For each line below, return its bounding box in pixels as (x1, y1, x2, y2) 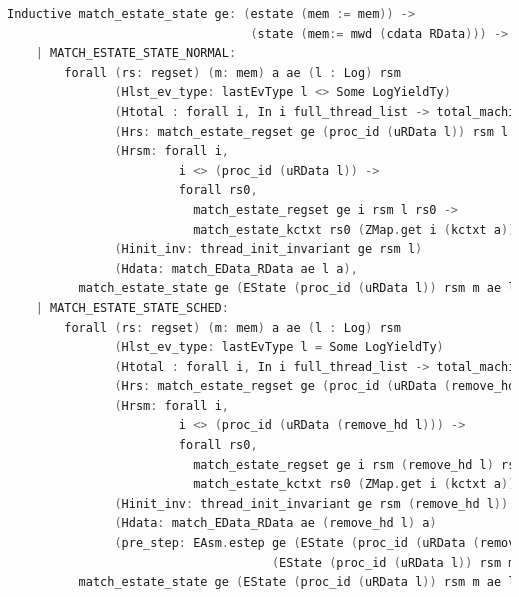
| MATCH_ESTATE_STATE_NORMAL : (35, 46, 237, 61)
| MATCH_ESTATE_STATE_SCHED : (35, 300, 229, 315)
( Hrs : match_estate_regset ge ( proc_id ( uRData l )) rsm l (114, 124, 509, 139)
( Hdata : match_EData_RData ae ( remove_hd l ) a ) (114, 516, 437, 531)
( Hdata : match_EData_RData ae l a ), (114, 261, 358, 276)
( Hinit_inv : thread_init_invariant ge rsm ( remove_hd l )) (114, 496, 509, 511)
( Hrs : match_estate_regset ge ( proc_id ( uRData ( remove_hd (114, 379, 516, 394)
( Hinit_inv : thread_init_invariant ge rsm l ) (114, 242, 423, 257)
